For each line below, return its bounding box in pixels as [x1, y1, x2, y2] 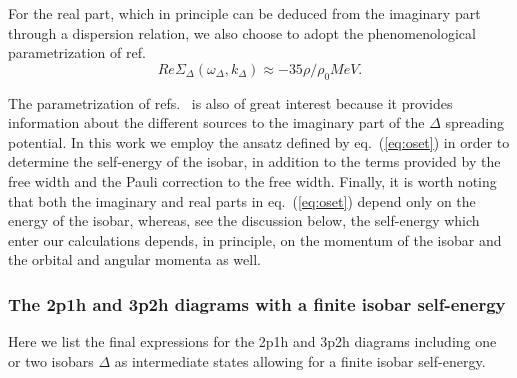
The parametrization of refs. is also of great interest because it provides [8, 92, 453, 113]
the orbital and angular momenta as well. [8, 249, 261, 270]
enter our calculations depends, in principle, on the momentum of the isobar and [8, 229, 502, 250]
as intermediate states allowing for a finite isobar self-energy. [114, 350, 486, 371]
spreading [445, 112, 504, 133]
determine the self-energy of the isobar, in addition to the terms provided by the [8, 151, 501, 172]
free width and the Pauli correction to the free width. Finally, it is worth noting [8, 170, 497, 191]
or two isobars [8, 350, 94, 371]
